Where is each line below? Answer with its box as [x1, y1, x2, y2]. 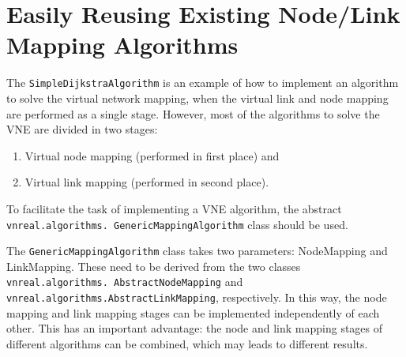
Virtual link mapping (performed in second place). [24, 174, 269, 190]
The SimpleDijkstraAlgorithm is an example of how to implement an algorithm [6, 74, 399, 91]
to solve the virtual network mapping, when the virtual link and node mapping [6, 89, 389, 106]
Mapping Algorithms [6, 28, 239, 61]
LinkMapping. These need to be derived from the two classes [6, 257, 301, 274]
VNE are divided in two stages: [6, 121, 158, 137]
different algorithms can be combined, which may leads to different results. [6, 335, 368, 351]
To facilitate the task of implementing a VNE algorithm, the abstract [6, 200, 342, 216]
